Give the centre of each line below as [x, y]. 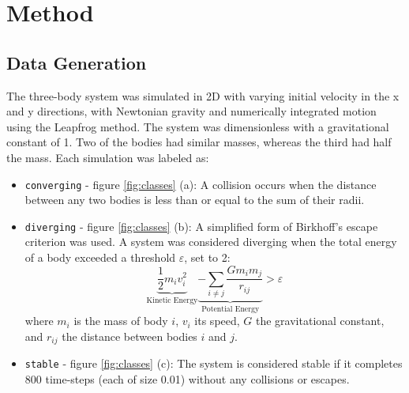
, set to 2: [207, 257]
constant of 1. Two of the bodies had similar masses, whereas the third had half [199, 142]
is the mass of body [121, 321]
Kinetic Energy [172, 301]
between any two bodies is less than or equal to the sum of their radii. [195, 200]
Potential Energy [231, 309]
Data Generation [77, 62]
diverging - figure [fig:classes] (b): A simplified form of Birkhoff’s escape [201, 226]
